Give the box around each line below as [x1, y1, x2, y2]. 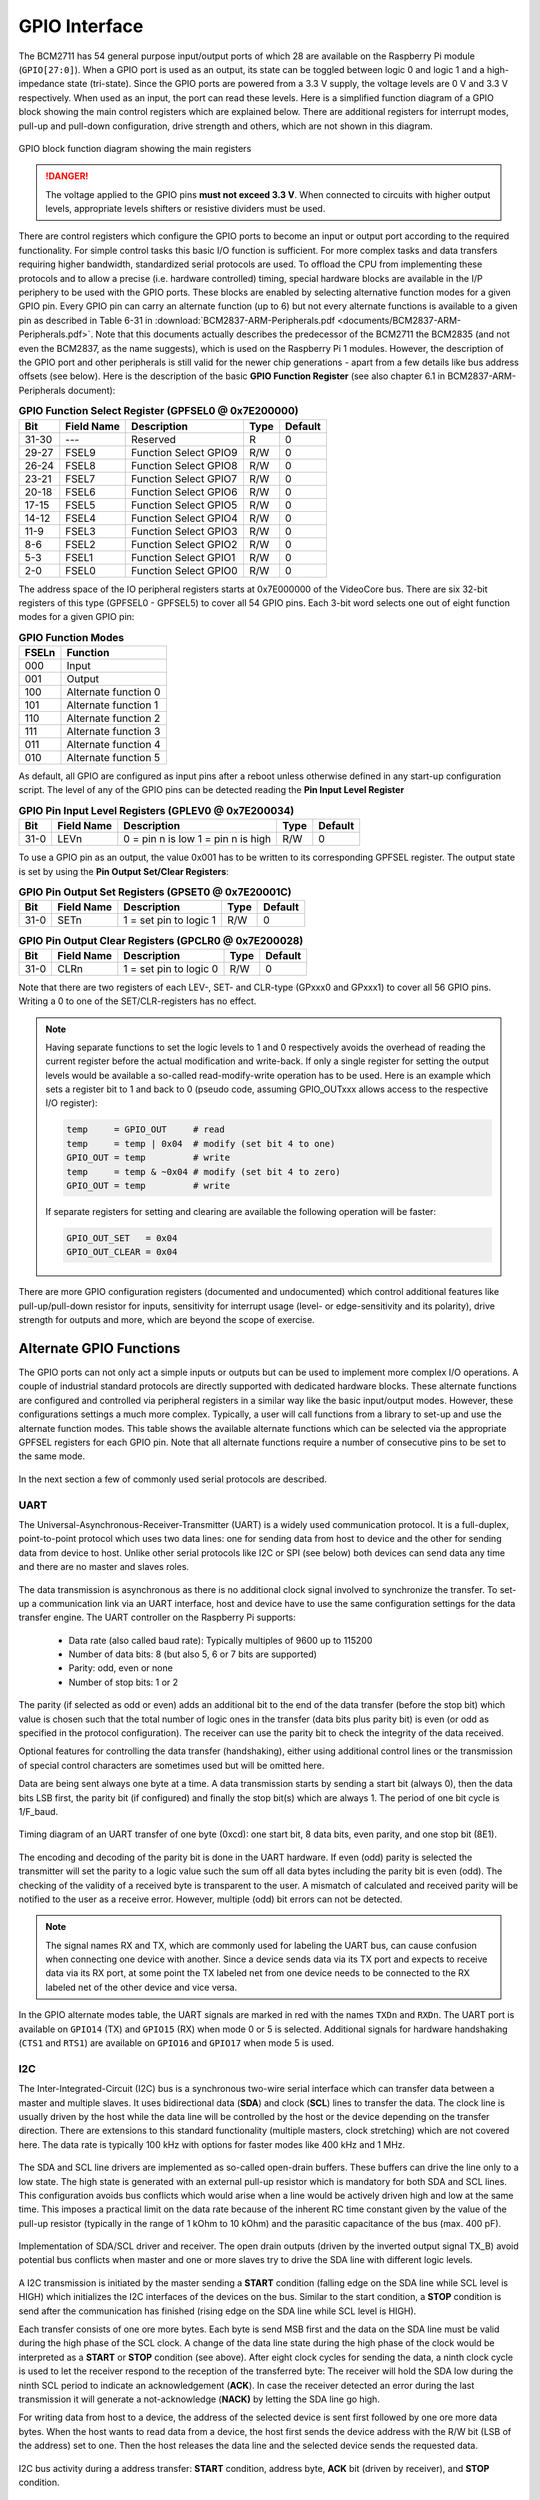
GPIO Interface [18, 15, 144, 37]
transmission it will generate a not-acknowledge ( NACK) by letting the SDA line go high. [18, 2393, 380, 2405]
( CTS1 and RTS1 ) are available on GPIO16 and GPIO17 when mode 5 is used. [18, 2037, 335, 2049]
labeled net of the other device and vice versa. [45, 1981, 238, 1993]
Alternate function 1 [66, 698, 159, 712]
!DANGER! [45, 170, 89, 182]
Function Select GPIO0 [131, 563, 239, 577]
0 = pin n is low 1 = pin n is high [123, 832, 272, 846]
